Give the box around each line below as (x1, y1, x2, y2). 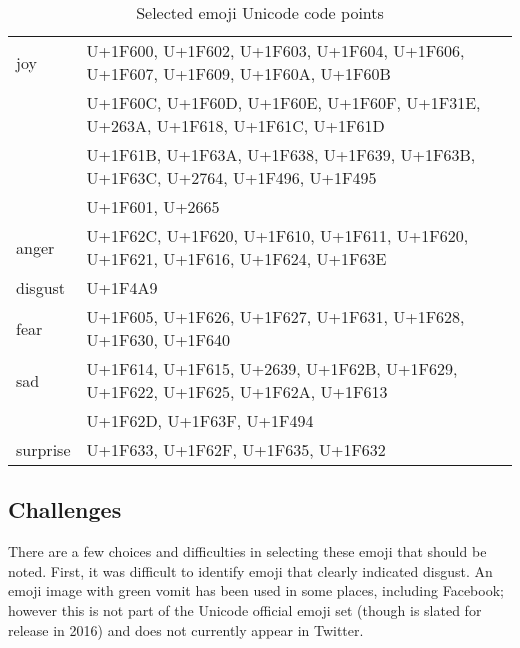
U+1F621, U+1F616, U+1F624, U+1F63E (86, 247, 387, 270)
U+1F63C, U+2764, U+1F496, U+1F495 (86, 166, 377, 189)
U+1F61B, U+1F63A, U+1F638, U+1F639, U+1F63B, (86, 143, 476, 166)
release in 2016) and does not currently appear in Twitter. (8, 619, 364, 640)
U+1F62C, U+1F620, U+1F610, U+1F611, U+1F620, (86, 224, 469, 247)
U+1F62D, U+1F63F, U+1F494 (86, 409, 314, 432)
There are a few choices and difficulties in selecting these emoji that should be (8, 541, 487, 562)
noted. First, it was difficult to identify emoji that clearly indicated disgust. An (8, 560, 493, 581)
